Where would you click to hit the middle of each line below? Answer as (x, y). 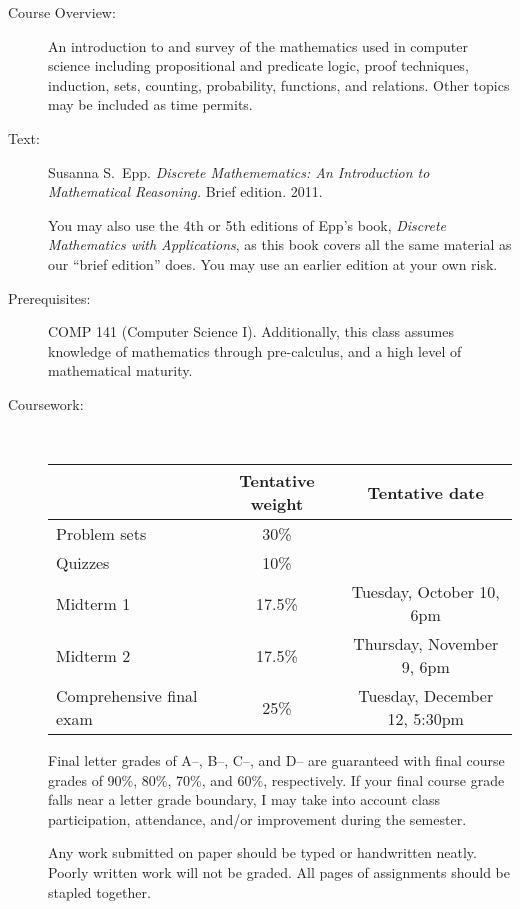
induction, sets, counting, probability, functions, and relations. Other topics (279, 84)
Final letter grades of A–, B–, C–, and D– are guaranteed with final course (276, 760)
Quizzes (83, 563)
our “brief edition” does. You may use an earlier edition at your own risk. (273, 263)
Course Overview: (62, 12)
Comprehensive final (127, 696)
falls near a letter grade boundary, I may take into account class (244, 799)
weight (277, 504)
